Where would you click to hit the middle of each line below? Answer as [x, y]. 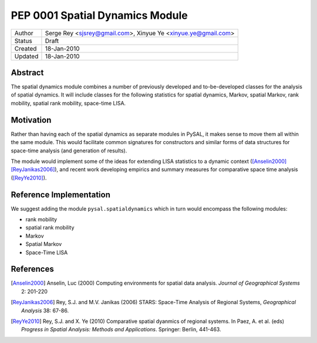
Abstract [27, 73]
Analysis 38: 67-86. [45, 310]
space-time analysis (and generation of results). [69, 151]
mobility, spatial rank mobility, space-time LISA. [68, 103]
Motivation [31, 120]
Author [24, 33]
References [32, 269]
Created [26, 48]
